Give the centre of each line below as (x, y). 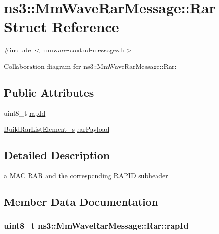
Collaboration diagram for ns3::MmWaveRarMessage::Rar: (90, 66)
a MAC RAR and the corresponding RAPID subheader (86, 175)
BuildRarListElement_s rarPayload (57, 129)
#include (17, 50)
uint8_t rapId (25, 112)
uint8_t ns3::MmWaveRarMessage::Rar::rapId (96, 226)
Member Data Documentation (81, 202)
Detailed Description (57, 155)
